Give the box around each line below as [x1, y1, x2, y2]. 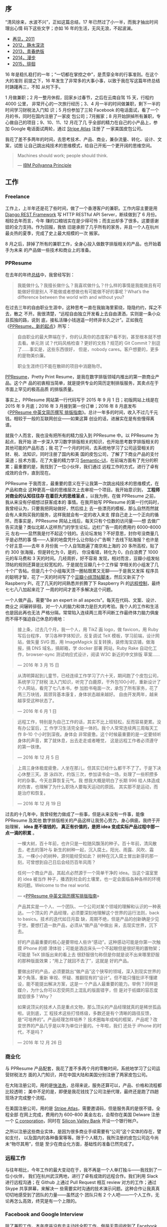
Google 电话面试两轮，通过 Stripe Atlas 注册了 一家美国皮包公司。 [10, 125, 146, 131]
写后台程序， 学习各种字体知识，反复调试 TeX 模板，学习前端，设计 [17, 632, 156, 638]
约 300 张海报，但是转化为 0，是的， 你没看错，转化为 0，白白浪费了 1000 [5, 549, 158, 555]
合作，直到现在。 [18, 470, 53, 476]
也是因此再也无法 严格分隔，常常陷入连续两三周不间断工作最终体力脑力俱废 [5, 610, 159, 615]
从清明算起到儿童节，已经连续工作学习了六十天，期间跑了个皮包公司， [17, 672, 162, 678]
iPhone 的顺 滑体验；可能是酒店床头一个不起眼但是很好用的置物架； [23, 945, 162, 951]
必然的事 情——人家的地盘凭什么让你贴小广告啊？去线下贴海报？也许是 [13, 536, 159, 543]
